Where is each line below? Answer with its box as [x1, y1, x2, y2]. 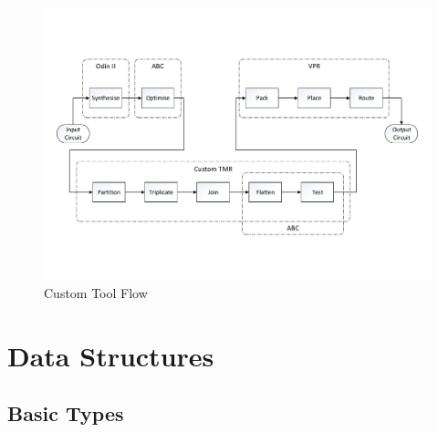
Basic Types [7, 399, 124, 427]
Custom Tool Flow [44, 283, 148, 302]
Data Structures [7, 336, 214, 374]
